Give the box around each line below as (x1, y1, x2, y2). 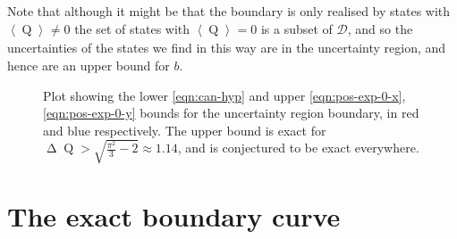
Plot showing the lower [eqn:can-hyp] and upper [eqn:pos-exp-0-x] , (43, 86, 406, 104)
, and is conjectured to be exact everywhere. (177, 138, 419, 157)
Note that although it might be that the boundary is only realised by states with (7, 2, 451, 20)
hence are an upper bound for (7, 55, 170, 74)
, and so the (347, 19, 413, 37)
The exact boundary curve (7, 198, 341, 235)
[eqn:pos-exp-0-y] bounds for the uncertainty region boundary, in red (43, 103, 419, 122)
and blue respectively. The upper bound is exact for (43, 120, 326, 139)
